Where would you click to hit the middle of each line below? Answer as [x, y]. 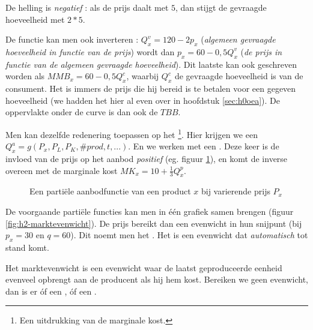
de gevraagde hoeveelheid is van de [239, 76]
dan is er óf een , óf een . [51, 291]
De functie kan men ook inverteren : [72, 39]
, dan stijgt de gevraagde [221, 7]
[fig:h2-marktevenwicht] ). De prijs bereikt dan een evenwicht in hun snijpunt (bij [154, 223]
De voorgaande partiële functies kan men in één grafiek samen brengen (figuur [150, 211]
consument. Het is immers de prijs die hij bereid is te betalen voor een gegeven [151, 88]
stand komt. [27, 247]
